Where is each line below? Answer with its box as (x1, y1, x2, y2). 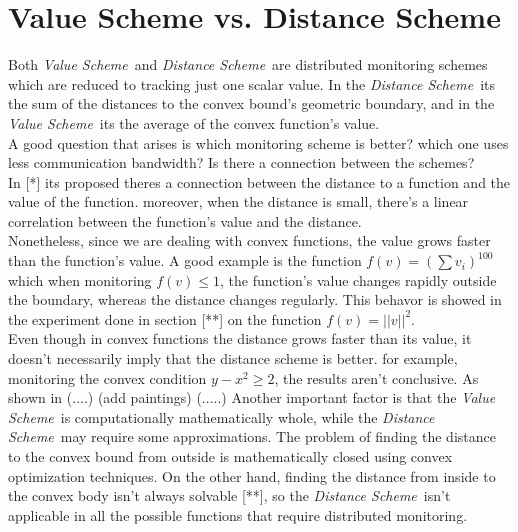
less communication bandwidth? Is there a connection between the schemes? (8, 152, 475, 173)
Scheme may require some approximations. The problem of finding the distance (8, 426, 496, 447)
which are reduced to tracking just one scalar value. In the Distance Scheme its (8, 73, 496, 94)
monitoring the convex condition (8, 367, 207, 388)
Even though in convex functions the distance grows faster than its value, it (8, 328, 472, 349)
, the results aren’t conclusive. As (274, 367, 479, 388)
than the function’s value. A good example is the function (8, 250, 362, 271)
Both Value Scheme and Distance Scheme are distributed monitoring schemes (8, 54, 488, 75)
